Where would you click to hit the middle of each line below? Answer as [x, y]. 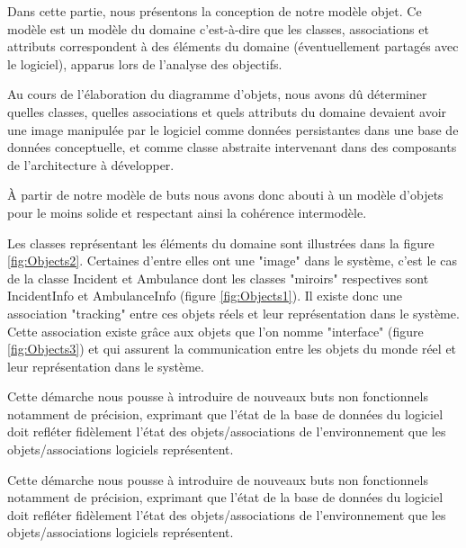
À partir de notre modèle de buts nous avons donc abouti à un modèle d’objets [225, 195]
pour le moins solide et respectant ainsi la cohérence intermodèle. [187, 212]
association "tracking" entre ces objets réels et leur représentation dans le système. [233, 313]
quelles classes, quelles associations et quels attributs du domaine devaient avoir [227, 111]
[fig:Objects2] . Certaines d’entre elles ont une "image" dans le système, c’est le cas [232, 261]
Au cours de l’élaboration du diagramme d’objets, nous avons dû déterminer [217, 94]
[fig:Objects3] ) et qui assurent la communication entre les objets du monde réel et [232, 349]
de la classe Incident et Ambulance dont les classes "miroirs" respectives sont [218, 278]
